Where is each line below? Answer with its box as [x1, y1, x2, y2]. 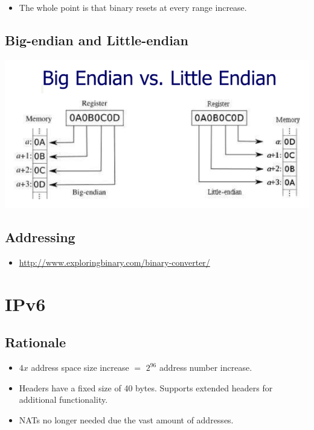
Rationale [5, 333, 66, 351]
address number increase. [159, 361, 252, 374]
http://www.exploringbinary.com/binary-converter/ [19, 255, 210, 268]
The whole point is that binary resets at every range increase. [19, 1, 247, 13]
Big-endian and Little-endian [5, 30, 188, 49]
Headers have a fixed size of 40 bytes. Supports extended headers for [19, 381, 273, 394]
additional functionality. [19, 393, 108, 406]
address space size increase [31, 361, 129, 374]
